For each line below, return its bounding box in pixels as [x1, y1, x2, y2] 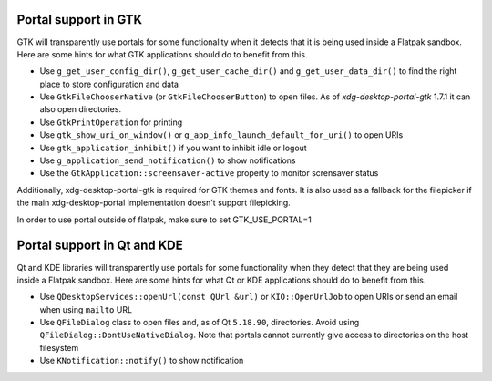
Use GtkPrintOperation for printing [39, 117, 182, 128]
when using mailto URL [39, 304, 132, 314]
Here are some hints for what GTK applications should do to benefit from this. [16, 48, 308, 59]
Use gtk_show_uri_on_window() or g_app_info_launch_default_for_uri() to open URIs [39, 129, 404, 140]
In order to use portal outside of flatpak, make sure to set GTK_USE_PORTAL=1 [16, 214, 312, 225]
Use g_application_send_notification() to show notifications [39, 155, 296, 166]
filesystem [39, 342, 79, 353]
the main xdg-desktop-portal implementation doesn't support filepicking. [16, 197, 291, 209]
